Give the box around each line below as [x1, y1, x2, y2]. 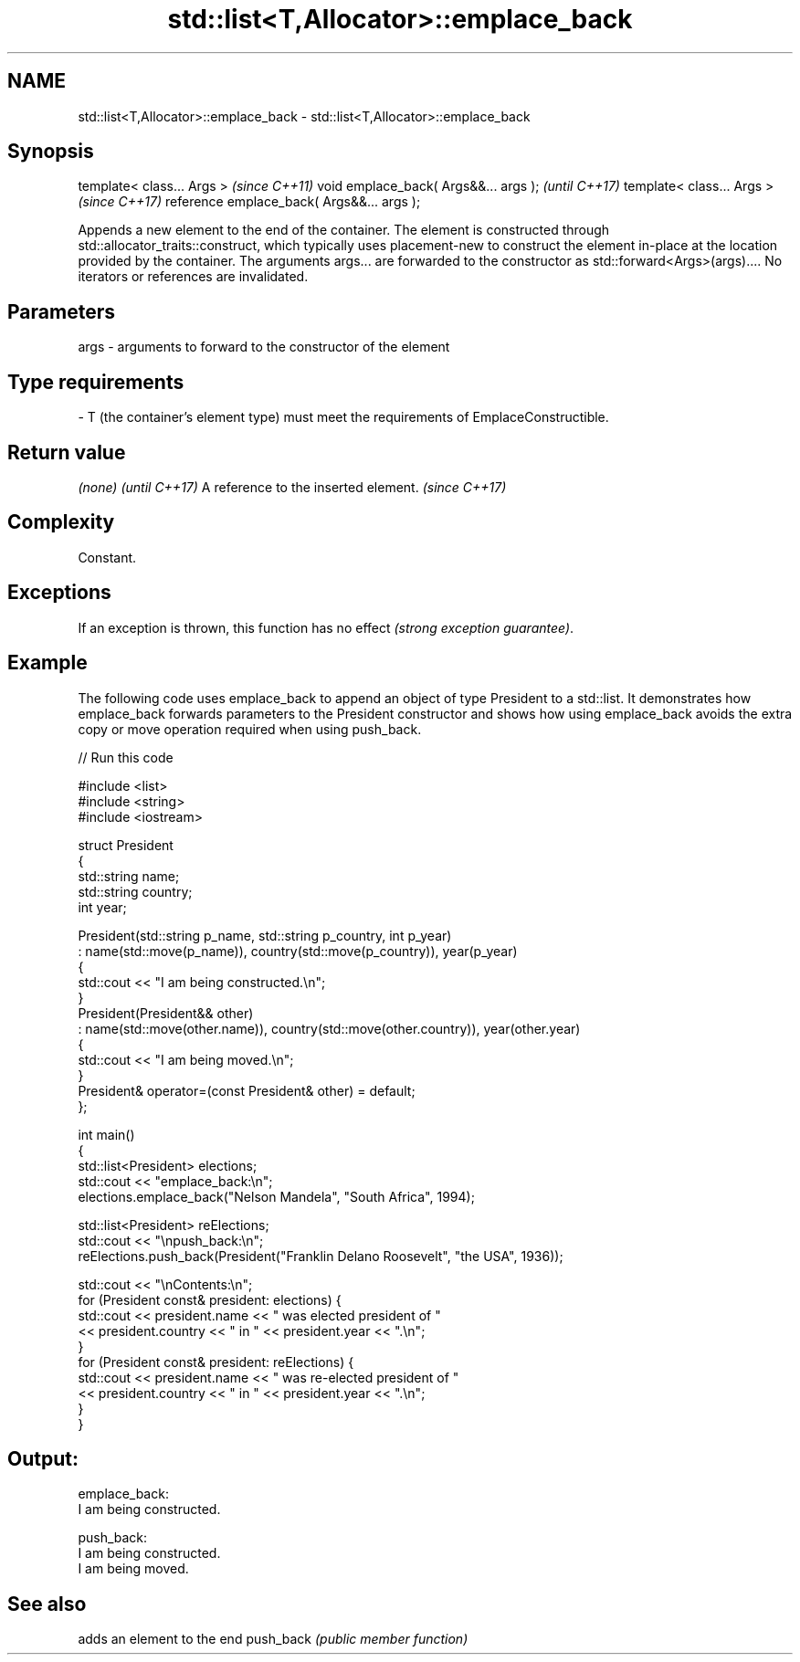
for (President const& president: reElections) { [78, 1353, 354, 1370]
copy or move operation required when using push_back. [78, 721, 422, 737]
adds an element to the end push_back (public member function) [78, 1631, 468, 1647]
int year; [78, 899, 127, 915]
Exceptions [7, 581, 111, 605]
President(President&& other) [78, 1005, 254, 1021]
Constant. [78, 549, 137, 565]
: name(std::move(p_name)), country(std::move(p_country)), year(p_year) [78, 942, 518, 959]
